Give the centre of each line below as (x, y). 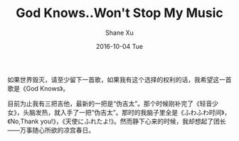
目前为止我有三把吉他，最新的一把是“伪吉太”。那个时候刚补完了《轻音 (110, 103)
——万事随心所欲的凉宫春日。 (51, 130)
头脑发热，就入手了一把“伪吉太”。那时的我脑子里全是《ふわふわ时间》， (127, 112)
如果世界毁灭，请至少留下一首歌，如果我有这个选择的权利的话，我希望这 (113, 79)
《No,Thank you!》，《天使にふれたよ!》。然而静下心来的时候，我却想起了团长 (117, 121)
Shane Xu (119, 33)
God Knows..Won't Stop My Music (119, 13)
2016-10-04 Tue (119, 46)
